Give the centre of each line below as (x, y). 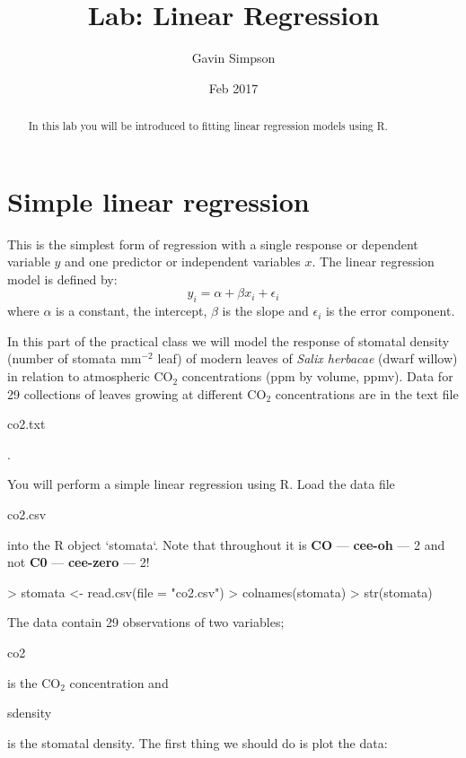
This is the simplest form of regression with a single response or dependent (213, 244)
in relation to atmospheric (79, 376)
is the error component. (390, 311)
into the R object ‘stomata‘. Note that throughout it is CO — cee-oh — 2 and (226, 544)
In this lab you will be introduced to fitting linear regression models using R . (208, 126)
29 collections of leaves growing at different (125, 393)
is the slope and (265, 311)
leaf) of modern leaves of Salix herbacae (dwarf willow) (308, 358)
